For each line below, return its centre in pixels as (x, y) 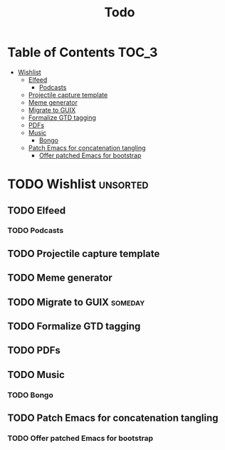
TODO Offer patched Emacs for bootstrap (80, 439)
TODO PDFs (34, 351)
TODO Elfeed (37, 210)
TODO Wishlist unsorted (78, 184)
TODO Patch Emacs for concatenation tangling (113, 418)
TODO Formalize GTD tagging (74, 326)
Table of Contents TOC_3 (83, 52)
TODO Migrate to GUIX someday (76, 302)
